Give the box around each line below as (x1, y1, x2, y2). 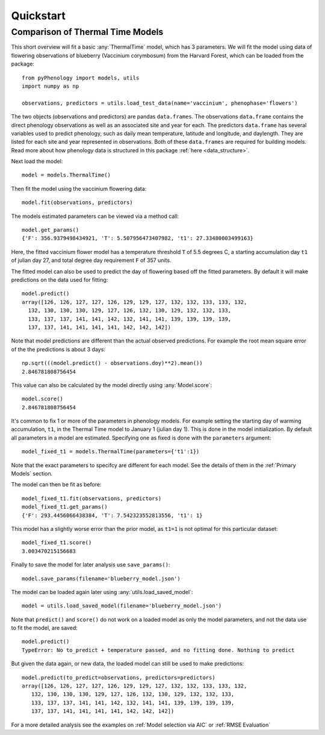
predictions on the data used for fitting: (11, 276, 108, 283)
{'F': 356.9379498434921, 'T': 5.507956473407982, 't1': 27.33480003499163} (22, 235, 254, 242)
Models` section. (11, 470, 53, 477)
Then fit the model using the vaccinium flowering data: (11, 185, 147, 192)
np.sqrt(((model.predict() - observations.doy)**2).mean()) (22, 360, 203, 367)
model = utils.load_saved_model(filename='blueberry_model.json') (22, 603, 222, 609)
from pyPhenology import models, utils (22, 74, 140, 81)
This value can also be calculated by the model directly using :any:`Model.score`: (11, 381, 212, 388)
